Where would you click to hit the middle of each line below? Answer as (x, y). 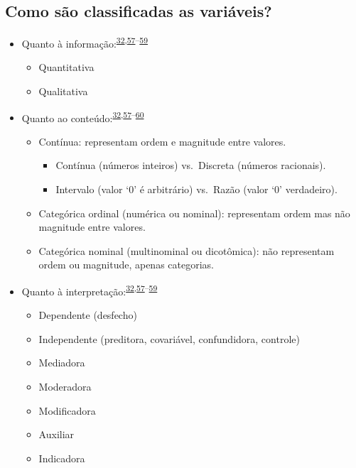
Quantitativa (66, 67)
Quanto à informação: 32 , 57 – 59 (85, 42)
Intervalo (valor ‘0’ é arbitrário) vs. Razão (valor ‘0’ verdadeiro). (196, 189)
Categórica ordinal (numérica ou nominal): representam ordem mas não (194, 213)
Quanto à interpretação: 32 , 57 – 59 (90, 290)
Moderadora (65, 387)
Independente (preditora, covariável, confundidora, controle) (169, 338)
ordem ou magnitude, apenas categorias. (126, 265)
